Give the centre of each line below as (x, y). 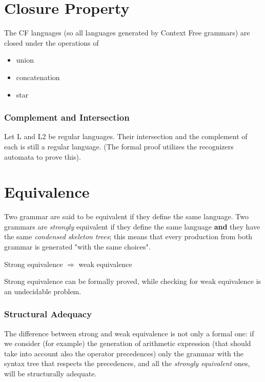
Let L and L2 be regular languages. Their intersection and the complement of (126, 136)
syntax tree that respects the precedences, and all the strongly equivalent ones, (127, 363)
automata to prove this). (43, 156)
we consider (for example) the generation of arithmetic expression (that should (128, 343)
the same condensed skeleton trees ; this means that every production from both (128, 236)
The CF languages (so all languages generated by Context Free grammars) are (127, 33)
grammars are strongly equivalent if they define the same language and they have (132, 226)
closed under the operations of (52, 42)
